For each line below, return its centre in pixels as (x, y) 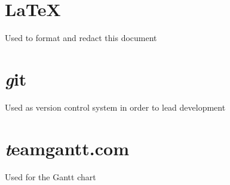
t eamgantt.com (67, 148)
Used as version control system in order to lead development (115, 107)
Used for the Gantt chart (50, 176)
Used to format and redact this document (81, 38)
